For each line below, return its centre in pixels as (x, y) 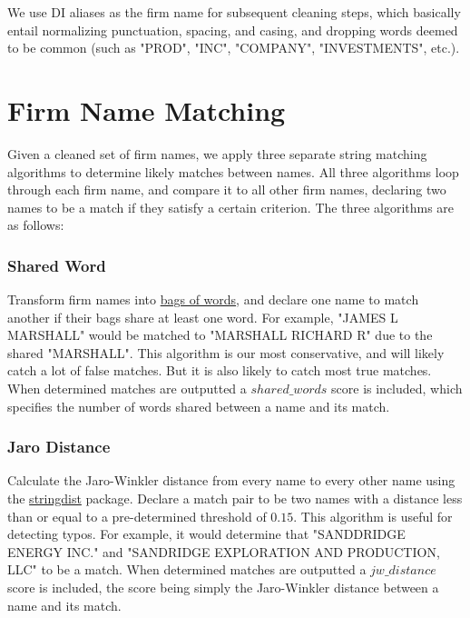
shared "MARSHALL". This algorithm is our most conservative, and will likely (226, 352)
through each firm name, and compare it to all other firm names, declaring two (227, 189)
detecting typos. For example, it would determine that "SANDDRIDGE (206, 534)
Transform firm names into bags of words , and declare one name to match (213, 299)
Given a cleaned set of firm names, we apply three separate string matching (217, 153)
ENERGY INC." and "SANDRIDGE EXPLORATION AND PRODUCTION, (224, 551)
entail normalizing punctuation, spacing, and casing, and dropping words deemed (233, 30)
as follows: (36, 225)
